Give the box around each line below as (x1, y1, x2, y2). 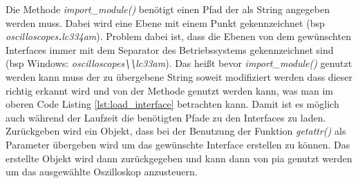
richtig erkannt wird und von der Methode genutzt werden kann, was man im (6, 83, 333, 97)
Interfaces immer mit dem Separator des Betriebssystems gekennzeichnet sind (6, 42, 334, 57)
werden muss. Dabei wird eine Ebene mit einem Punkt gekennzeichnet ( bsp (6, 15, 325, 30)
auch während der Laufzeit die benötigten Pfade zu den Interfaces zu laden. (6, 110, 326, 124)
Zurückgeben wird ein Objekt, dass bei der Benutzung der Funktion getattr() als (6, 124, 346, 138)
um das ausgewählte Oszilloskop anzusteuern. (6, 164, 198, 179)
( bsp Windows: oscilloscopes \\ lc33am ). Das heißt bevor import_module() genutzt (6, 56, 352, 70)
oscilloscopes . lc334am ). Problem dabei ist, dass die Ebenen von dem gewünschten (6, 29, 351, 44)
